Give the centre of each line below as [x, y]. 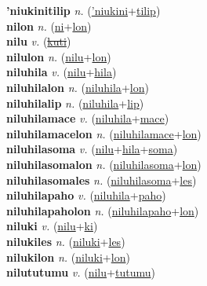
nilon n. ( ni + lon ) [49, 26]
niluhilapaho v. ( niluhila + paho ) [86, 195]
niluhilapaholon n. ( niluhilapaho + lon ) [103, 210]
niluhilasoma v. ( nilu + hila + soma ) [92, 149]
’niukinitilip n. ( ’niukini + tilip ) [84, 10]
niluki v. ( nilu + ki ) [52, 226]
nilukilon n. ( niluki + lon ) [68, 257]
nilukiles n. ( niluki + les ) [66, 241]
